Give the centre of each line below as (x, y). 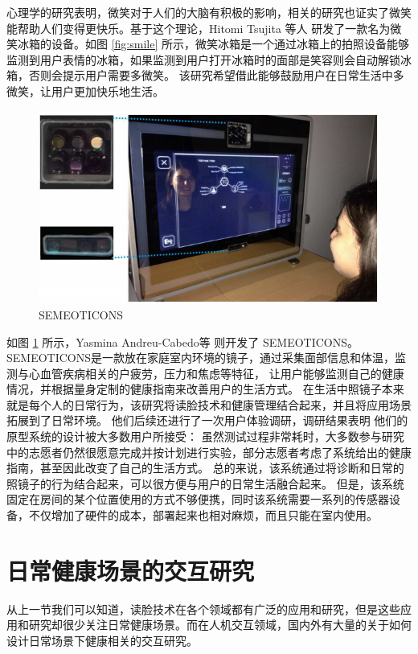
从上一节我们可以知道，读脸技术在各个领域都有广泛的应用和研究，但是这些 (203, 609)
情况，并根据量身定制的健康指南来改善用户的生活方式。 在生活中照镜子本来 (205, 389)
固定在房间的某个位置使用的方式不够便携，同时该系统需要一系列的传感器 (198, 499)
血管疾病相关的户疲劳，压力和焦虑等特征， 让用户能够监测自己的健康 (222, 373)
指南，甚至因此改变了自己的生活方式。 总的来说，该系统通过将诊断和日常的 (205, 468)
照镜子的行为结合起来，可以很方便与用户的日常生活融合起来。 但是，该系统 (205, 483)
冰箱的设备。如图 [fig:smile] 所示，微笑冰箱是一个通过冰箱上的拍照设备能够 (213, 44)
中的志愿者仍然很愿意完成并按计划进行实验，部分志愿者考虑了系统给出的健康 (209, 452)
